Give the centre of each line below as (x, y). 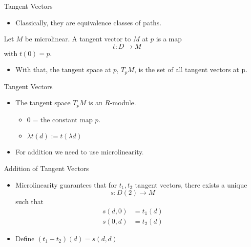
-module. (123, 103)
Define (25, 238)
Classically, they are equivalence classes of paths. (88, 22)
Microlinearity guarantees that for (66, 184)
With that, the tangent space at (63, 69)
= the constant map (63, 119)
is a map (169, 39)
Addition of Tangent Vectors (46, 168)
